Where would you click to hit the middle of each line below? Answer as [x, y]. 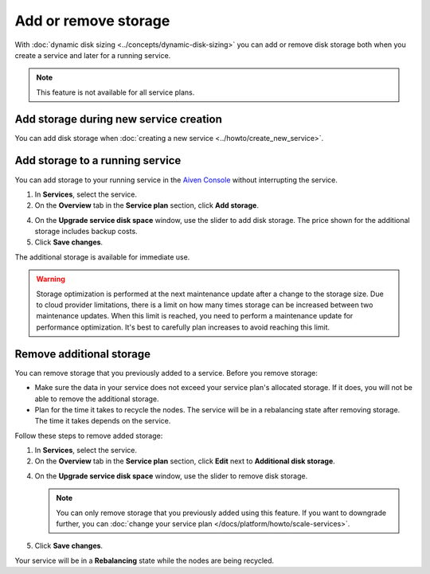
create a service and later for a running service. [93, 55]
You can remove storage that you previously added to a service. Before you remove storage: [166, 373]
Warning [51, 279]
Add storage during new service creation [118, 119]
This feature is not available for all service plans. [115, 92]
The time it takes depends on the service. [103, 421]
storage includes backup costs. [86, 232]
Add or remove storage [92, 21]
